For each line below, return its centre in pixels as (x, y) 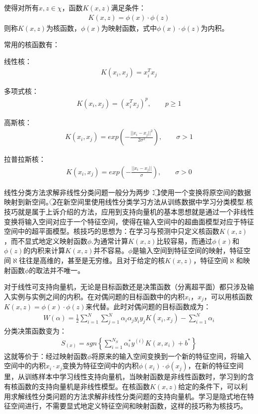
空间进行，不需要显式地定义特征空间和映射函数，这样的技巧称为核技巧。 (129, 406)
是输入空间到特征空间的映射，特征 (188, 250)
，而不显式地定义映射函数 (46, 241)
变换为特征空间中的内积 (100, 366)
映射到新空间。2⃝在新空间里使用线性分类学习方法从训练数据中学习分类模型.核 (129, 202)
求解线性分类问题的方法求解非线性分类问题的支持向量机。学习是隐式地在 (129, 396)
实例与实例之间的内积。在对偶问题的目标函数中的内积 (97, 296)
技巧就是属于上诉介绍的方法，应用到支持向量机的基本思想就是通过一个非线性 (129, 211)
